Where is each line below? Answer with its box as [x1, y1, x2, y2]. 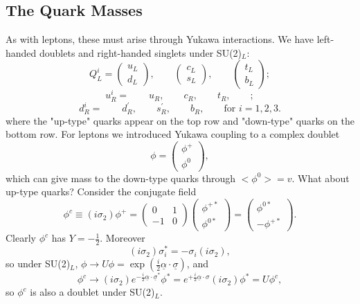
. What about [291, 170, 350, 185]
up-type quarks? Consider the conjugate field [6, 184, 197, 199]
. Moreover [100, 231, 145, 245]
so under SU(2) [6, 256, 71, 271]
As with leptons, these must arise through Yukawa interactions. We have [6, 32, 314, 46]
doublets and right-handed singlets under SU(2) [39, 45, 242, 60]
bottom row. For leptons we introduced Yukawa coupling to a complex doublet [6, 127, 340, 141]
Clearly [6, 231, 36, 245]
